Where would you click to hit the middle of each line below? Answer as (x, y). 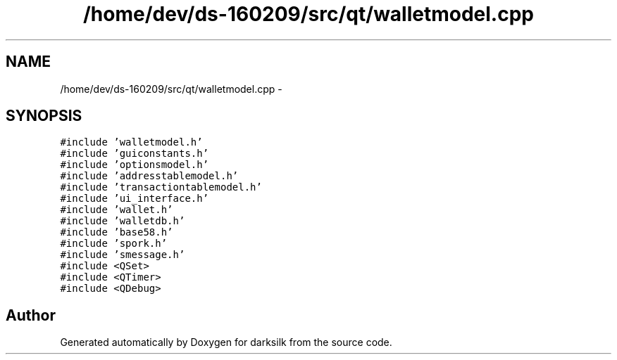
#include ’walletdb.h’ (123, 221)
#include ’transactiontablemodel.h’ (161, 187)
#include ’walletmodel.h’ (131, 142)
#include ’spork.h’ (114, 244)
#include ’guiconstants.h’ (135, 154)
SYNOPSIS (44, 116)
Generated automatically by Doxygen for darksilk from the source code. (226, 342)
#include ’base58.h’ (117, 232)
